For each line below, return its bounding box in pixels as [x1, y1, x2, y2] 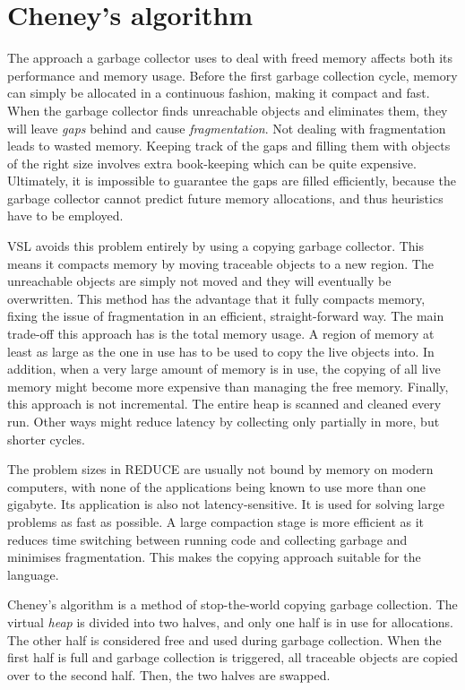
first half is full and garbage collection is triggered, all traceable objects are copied [7, 648, 458, 667]
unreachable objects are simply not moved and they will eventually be [7, 272, 392, 290]
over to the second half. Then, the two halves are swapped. [7, 665, 331, 684]
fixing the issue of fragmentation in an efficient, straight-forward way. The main [7, 306, 444, 325]
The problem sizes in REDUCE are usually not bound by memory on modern [7, 460, 434, 479]
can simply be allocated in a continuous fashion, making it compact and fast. [7, 83, 430, 102]
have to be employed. [7, 206, 124, 225]
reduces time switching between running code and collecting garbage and [7, 530, 408, 548]
